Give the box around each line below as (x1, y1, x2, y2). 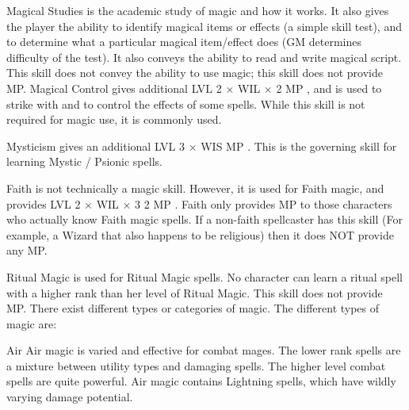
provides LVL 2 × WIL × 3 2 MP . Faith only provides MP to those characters (6, 195, 392, 212)
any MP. (6, 242, 48, 259)
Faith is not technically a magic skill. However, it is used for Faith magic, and (6, 179, 384, 196)
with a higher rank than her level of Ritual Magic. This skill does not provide (6, 284, 383, 301)
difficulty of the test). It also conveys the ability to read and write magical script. (6, 48, 402, 65)
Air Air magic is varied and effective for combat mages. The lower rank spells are (6, 342, 401, 358)
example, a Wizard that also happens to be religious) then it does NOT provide (6, 226, 394, 243)
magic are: (6, 315, 57, 331)
